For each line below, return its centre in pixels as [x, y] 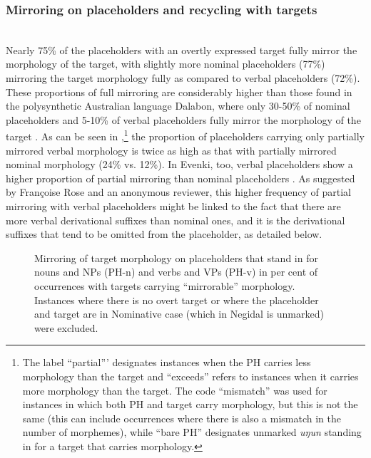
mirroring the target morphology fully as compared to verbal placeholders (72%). [183, 78]
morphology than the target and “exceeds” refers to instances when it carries [190, 376]
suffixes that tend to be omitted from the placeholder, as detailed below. [164, 234]
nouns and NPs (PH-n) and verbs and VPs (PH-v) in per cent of [176, 272]
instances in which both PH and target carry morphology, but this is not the [190, 404]
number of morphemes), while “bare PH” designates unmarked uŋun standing [192, 432]
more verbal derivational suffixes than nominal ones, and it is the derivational [176, 220]
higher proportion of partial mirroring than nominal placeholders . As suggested [181, 178]
